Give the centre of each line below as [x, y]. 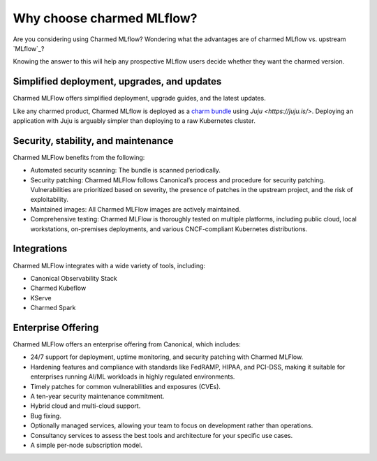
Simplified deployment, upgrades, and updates [117, 81]
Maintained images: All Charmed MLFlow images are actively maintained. [135, 209]
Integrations [40, 249]
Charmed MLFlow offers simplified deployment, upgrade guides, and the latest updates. [139, 98]
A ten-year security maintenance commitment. [97, 396]
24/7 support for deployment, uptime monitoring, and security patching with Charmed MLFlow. [167, 357]
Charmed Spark [53, 308]
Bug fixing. [46, 416]
